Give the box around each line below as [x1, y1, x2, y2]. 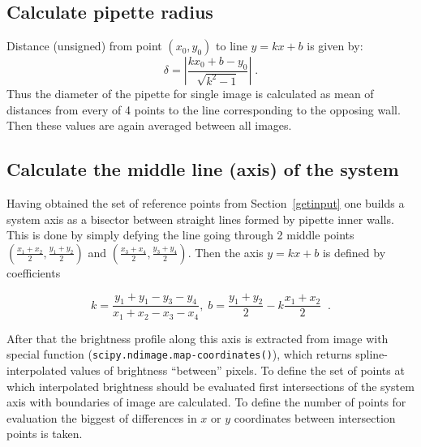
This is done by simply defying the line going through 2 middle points [6, 226, 354, 243]
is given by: [307, 37, 363, 54]
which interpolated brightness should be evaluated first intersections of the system [6, 377, 415, 394]
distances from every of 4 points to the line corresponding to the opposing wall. [6, 101, 401, 118]
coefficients [6, 264, 61, 281]
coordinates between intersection [234, 409, 396, 426]
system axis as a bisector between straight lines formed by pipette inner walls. [6, 210, 394, 227]
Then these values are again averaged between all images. [6, 117, 292, 134]
